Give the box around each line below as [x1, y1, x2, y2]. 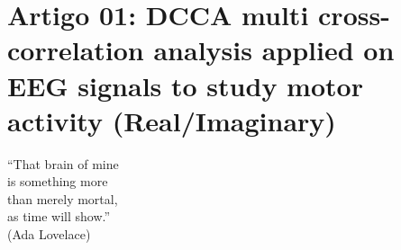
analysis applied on [153, 31, 395, 68]
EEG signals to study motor [7, 67, 363, 103]
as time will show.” [7, 207, 111, 226]
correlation [7, 31, 144, 68]
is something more [7, 172, 108, 191]
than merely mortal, [7, 189, 118, 208]
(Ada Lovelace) [7, 225, 91, 244]
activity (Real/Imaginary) [7, 102, 336, 138]
